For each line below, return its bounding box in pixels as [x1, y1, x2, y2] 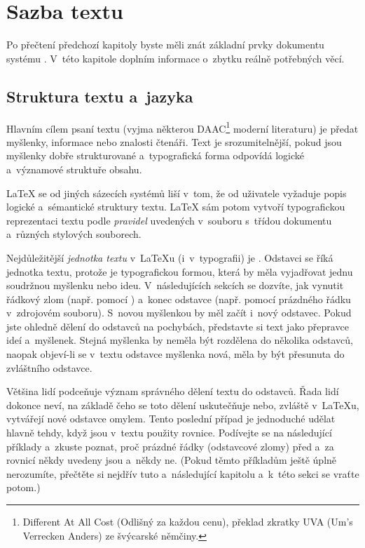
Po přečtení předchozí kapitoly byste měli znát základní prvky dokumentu [6, 37, 324, 52]
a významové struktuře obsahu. [6, 161, 142, 176]
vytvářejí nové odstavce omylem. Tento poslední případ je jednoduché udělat [6, 411, 336, 426]
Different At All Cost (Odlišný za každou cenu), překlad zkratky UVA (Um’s [22, 514, 353, 529]
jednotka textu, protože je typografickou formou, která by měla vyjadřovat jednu [6, 264, 353, 279]
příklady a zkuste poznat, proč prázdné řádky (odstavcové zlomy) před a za [6, 439, 334, 453]
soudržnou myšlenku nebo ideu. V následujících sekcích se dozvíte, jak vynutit [6, 278, 344, 293]
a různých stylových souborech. [6, 227, 142, 241]
